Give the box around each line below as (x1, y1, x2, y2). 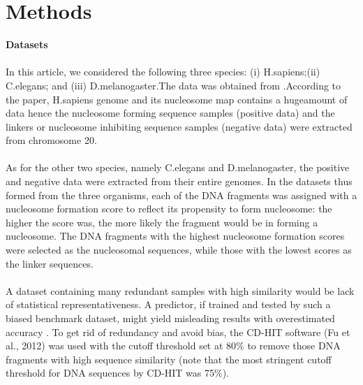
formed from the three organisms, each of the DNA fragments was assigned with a (6, 187, 357, 202)
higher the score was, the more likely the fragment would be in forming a (6, 215, 318, 229)
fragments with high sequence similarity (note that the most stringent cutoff (6, 351, 332, 366)
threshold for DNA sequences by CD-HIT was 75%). (6, 365, 230, 380)
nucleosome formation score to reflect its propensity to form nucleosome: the (6, 201, 332, 216)
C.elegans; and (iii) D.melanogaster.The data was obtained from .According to (6, 78, 341, 92)
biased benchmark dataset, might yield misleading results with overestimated (6, 311, 335, 325)
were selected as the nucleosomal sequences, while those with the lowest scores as (6, 242, 352, 257)
